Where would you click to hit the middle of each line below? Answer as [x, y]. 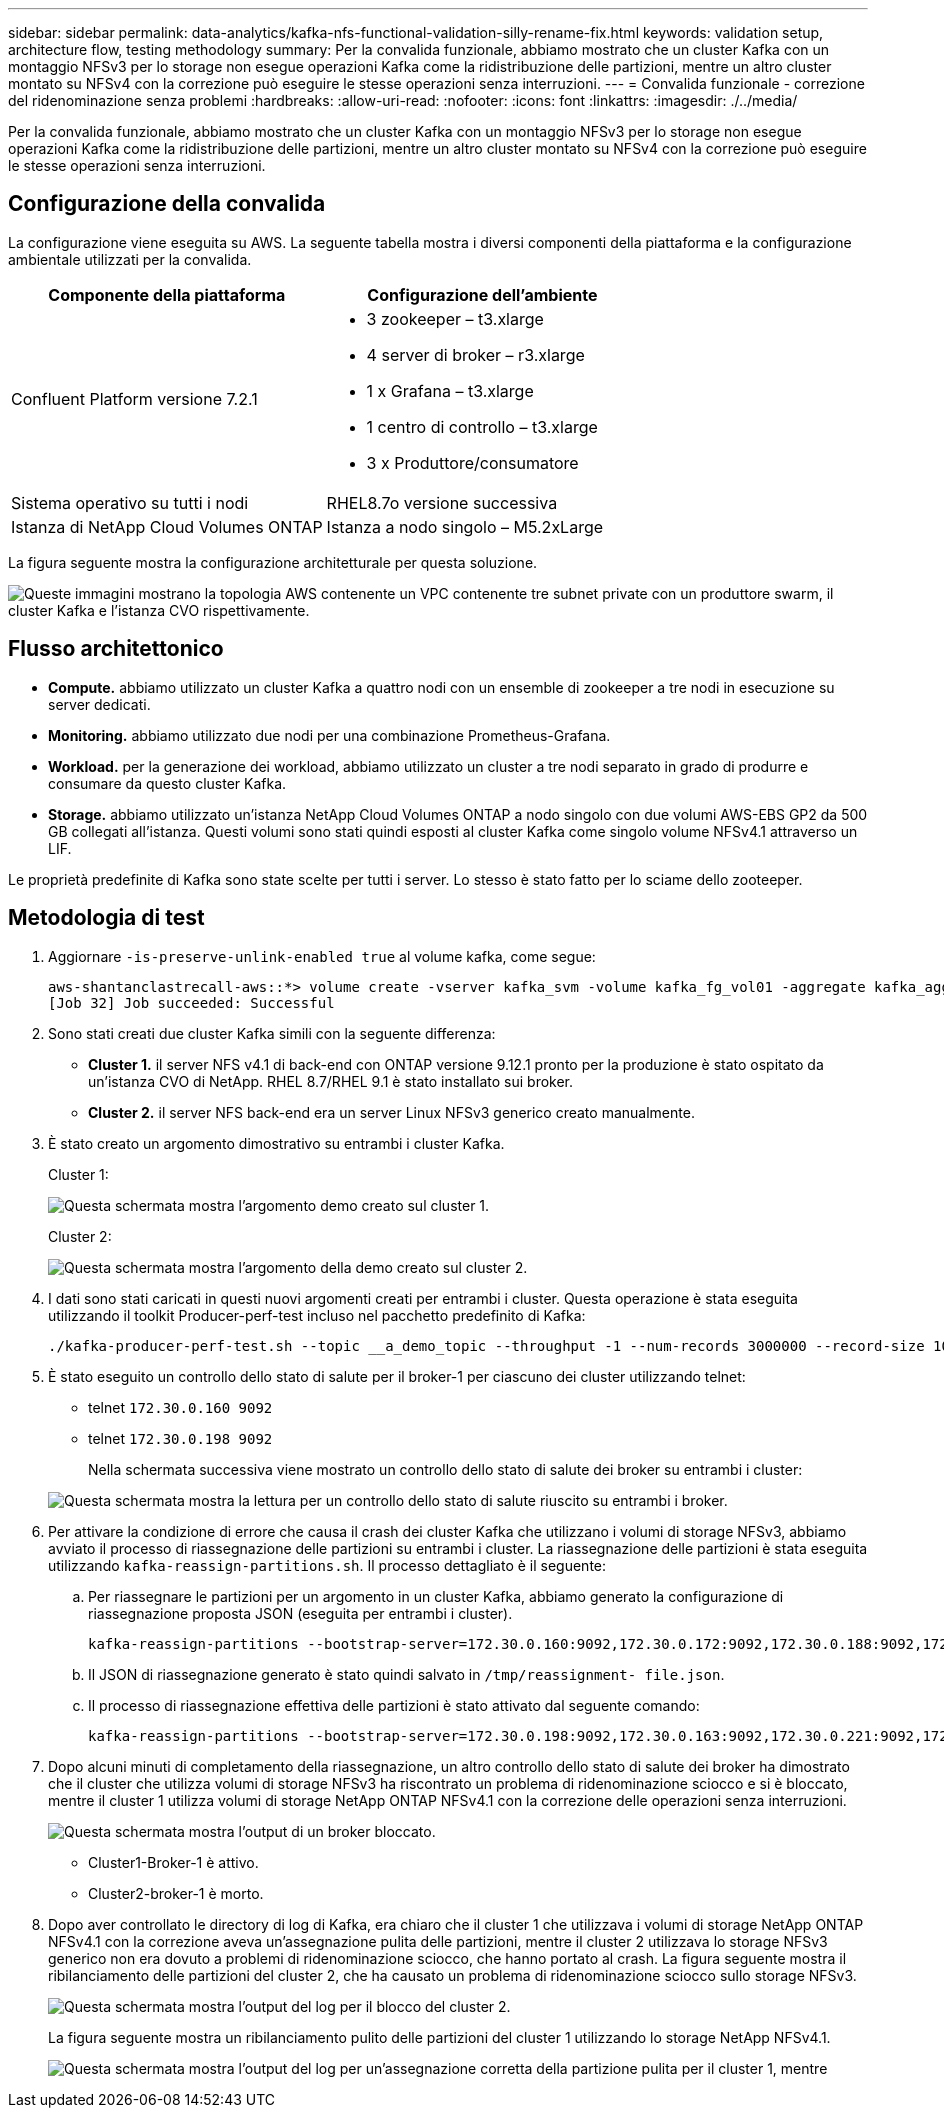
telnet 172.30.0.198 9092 [180, 1438]
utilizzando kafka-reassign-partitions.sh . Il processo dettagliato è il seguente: [327, 1565]
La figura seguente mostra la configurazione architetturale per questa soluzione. [273, 562]
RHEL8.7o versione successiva [442, 502]
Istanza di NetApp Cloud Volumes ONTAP [167, 526]
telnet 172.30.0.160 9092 [180, 1407]
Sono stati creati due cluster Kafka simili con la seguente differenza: [272, 1033]
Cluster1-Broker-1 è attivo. [173, 1862]
